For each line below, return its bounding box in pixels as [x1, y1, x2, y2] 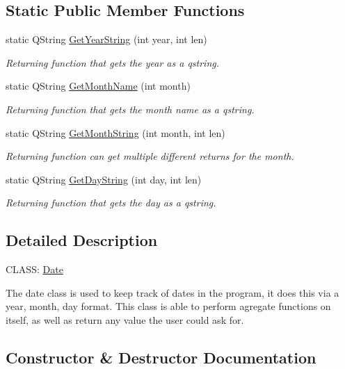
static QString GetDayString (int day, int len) [6, 172, 202, 186]
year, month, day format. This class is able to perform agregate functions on [6, 299, 331, 313]
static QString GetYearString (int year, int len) [6, 32, 207, 47]
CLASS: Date [6, 262, 63, 277]
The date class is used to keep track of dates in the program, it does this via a [6, 285, 339, 300]
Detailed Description [6, 229, 158, 251]
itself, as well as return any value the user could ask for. [6, 312, 244, 327]
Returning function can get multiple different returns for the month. [6, 149, 294, 163]
